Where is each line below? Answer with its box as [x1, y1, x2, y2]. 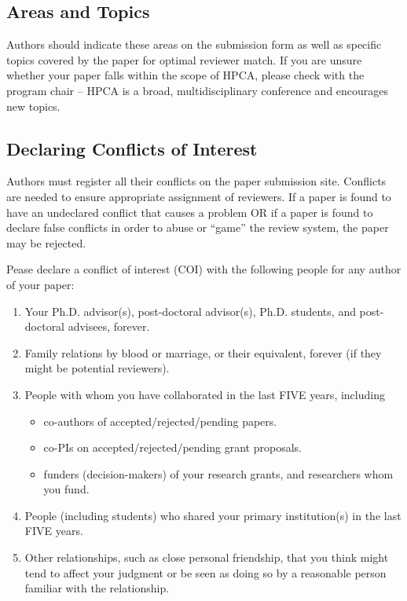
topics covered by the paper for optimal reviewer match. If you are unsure [6, 51, 362, 68]
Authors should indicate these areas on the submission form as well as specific [6, 36, 382, 53]
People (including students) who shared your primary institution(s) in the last [24, 507, 401, 523]
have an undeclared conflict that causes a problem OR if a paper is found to [6, 203, 373, 220]
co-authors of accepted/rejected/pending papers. [43, 412, 277, 429]
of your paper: [6, 276, 75, 292]
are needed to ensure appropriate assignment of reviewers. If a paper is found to [6, 188, 391, 204]
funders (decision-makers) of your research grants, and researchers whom [43, 465, 394, 482]
